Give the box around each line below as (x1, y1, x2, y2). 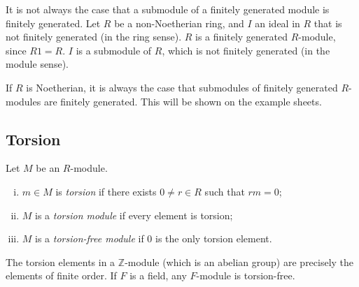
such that (204, 184, 245, 198)
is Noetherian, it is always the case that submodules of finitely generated (26, 80, 338, 94)
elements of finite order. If (6, 268, 117, 283)
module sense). (6, 57, 69, 71)
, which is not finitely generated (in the (162, 43, 330, 57)
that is (314, 15, 342, 30)
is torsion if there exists (55, 184, 157, 198)
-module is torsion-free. (196, 268, 295, 283)
